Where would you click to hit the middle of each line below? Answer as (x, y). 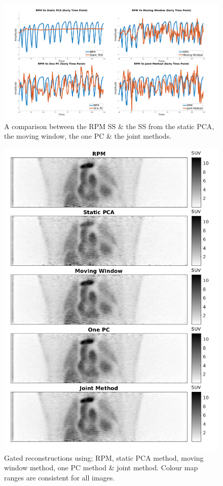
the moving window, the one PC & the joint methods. (88, 136)
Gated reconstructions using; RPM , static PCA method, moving (104, 457)
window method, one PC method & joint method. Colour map (101, 468)
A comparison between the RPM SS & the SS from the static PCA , (109, 126)
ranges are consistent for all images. (60, 477)
